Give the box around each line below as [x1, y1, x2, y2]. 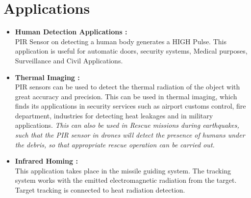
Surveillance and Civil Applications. [15, 55, 123, 65]
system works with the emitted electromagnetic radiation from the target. [15, 175, 237, 185]
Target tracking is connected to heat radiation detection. [15, 185, 185, 195]
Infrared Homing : [15, 156, 78, 166]
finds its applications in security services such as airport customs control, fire [15, 101, 246, 111]
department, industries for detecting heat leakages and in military [15, 110, 213, 120]
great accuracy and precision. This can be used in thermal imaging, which [15, 91, 237, 101]
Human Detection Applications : [15, 27, 127, 37]
